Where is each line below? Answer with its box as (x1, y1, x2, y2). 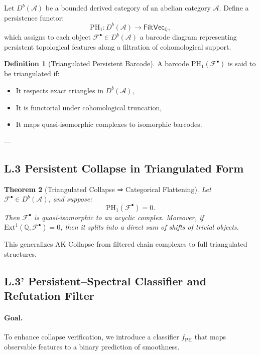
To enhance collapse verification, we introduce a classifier (4, 331, 179, 342)
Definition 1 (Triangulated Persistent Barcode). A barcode (4, 58, 189, 69)
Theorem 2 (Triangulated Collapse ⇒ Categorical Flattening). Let (4, 184, 211, 194)
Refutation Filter (4, 288, 94, 303)
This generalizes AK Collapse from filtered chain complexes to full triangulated (4, 239, 247, 249)
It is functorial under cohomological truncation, (16, 102, 162, 112)
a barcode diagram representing (140, 32, 237, 42)
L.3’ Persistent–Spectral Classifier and (4, 273, 207, 288)
